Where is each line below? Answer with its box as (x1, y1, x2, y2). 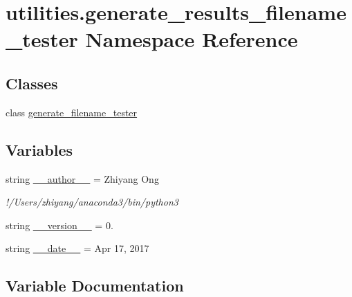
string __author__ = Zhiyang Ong (6, 171, 159, 186)
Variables (6, 138, 73, 160)
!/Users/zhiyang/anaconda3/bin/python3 (6, 195, 178, 209)
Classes (6, 72, 58, 93)
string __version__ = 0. (6, 217, 113, 232)
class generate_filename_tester (6, 105, 138, 119)
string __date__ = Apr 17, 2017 (6, 241, 149, 255)
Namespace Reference (85, 25, 298, 53)
